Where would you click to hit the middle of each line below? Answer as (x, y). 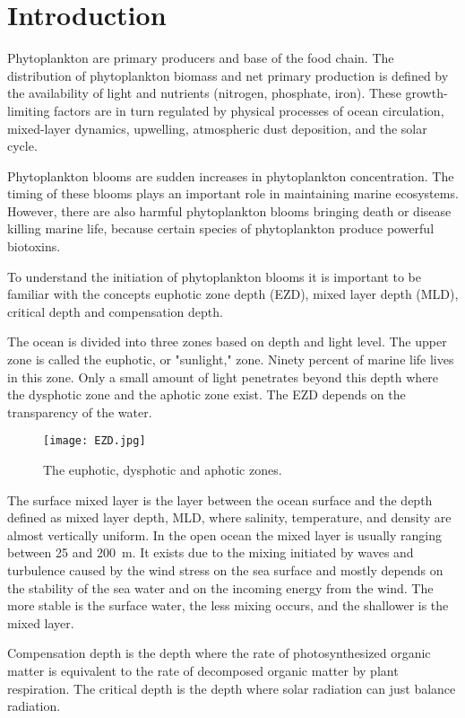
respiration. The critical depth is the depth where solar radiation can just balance (232, 688)
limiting (29, 110)
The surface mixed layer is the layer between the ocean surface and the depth (220, 499)
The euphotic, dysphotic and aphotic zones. (163, 470)
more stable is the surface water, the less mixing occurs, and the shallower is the (228, 605)
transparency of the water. (80, 412)
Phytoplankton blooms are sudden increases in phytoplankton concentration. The (231, 175)
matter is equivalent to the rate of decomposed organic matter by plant (203, 670)
